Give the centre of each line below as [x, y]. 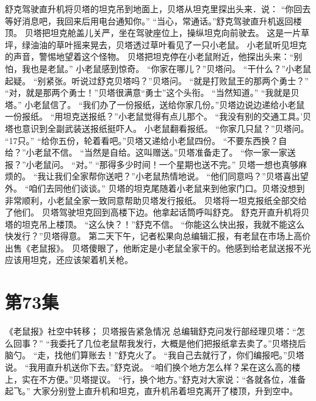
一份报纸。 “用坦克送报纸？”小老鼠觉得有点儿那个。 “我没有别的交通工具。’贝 [158, 116]
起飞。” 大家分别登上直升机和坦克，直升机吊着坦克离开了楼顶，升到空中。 [152, 391]
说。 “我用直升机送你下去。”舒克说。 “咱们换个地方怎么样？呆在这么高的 [149, 367]
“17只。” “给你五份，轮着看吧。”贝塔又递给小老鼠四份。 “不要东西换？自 [146, 140]
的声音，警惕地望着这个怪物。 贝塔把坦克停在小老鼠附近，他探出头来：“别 [154, 56]
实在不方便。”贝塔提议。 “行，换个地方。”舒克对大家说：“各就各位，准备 [164, 379]
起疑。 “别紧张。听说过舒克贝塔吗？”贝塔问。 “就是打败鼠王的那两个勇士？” [157, 80]
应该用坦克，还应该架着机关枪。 [69, 260]
